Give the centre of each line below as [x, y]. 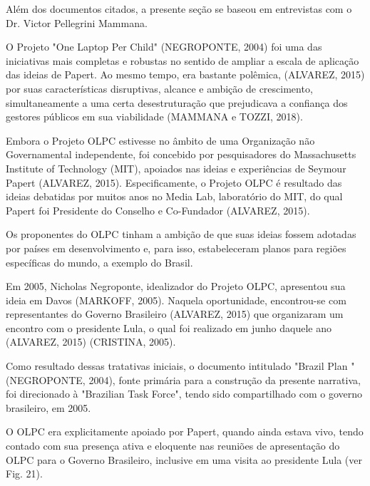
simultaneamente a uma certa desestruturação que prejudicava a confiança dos [177, 102]
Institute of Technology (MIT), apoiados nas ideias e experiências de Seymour [176, 168]
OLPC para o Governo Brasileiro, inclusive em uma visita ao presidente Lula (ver [184, 459]
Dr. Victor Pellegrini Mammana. [77, 22]
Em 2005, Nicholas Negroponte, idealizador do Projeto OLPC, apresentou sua [176, 286]
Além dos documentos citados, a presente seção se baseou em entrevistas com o [179, 9]
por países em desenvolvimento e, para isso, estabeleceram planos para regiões [176, 248]
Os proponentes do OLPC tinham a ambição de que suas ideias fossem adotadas [181, 234]
